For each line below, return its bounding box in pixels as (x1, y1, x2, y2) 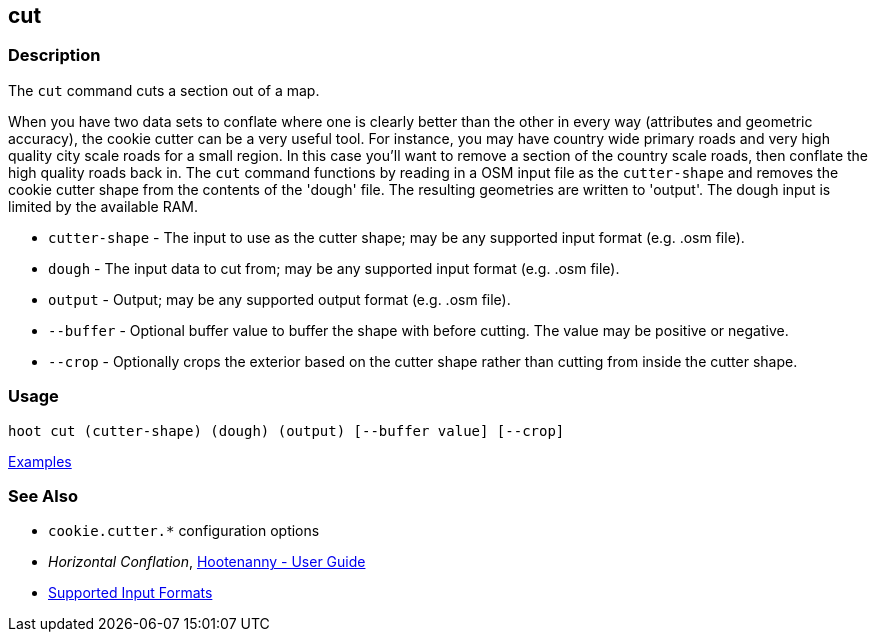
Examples (8, 452, 72, 470)
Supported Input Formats (48, 584, 213, 602)
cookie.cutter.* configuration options (48, 522, 320, 540)
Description (8, 45, 101, 66)
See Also (8, 485, 78, 506)
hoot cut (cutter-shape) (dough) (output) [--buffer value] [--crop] (8, 422, 565, 439)
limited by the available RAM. (8, 197, 198, 215)
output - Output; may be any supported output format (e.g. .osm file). (48, 290, 511, 308)
